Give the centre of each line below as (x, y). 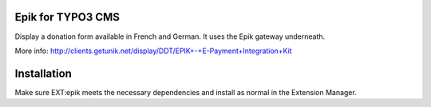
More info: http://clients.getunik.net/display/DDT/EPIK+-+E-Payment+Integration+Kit (153, 51)
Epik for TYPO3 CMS (67, 17)
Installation (43, 73)
